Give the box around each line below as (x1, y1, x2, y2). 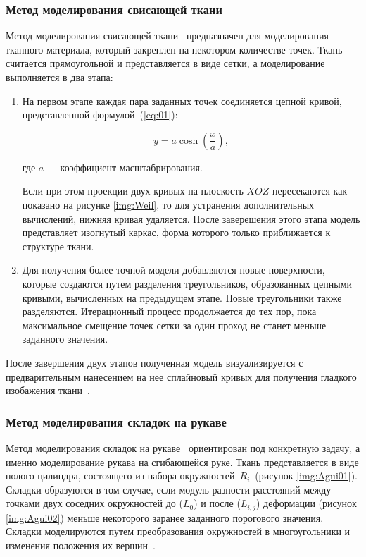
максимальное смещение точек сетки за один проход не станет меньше (22, 317, 327, 332)
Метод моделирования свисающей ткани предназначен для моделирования (6, 28, 329, 43)
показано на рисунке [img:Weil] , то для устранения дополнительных (22, 197, 315, 212)
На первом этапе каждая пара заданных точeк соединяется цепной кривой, (22, 93, 342, 108)
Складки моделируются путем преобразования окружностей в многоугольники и (6, 524, 351, 539)
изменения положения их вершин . (6, 537, 156, 552)
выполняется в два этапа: (6, 70, 113, 84)
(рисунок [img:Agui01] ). (255, 468, 358, 483)
